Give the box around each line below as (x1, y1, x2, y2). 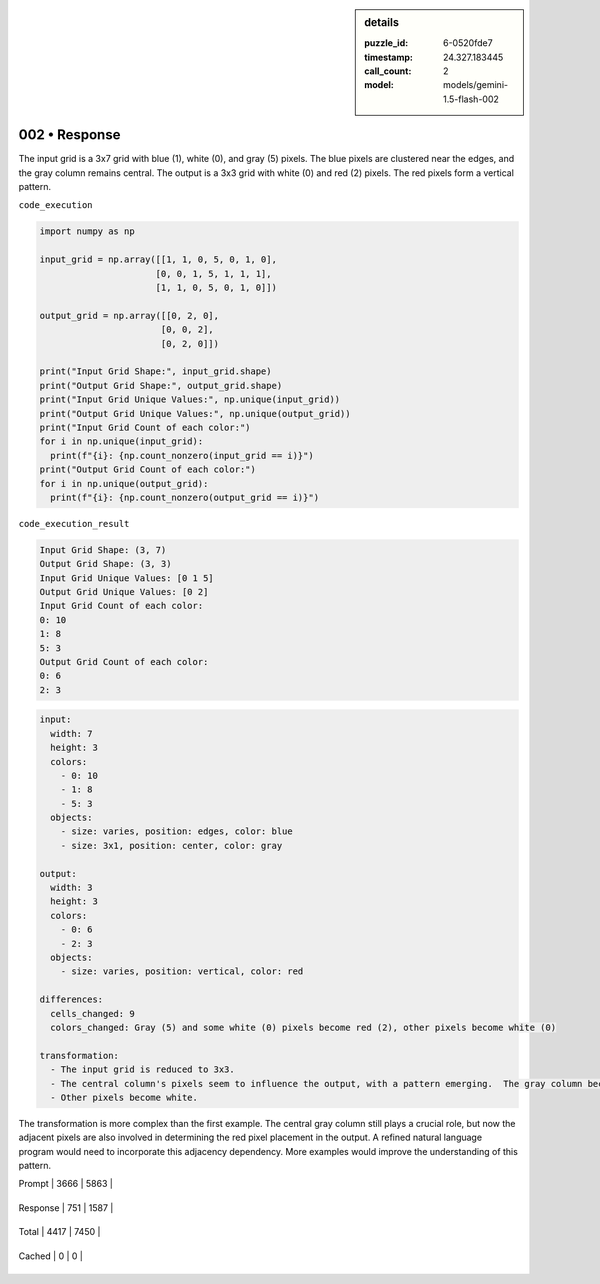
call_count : (364, 65, 412, 77)
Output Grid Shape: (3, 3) (39, 558, 172, 570)
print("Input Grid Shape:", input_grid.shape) (39, 366, 272, 377)
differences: (39, 994, 104, 1005)
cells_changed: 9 (50, 1008, 135, 1019)
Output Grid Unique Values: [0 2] (39, 586, 209, 598)
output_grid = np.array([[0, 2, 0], (39, 310, 220, 321)
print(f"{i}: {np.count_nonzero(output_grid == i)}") (50, 491, 320, 503)
